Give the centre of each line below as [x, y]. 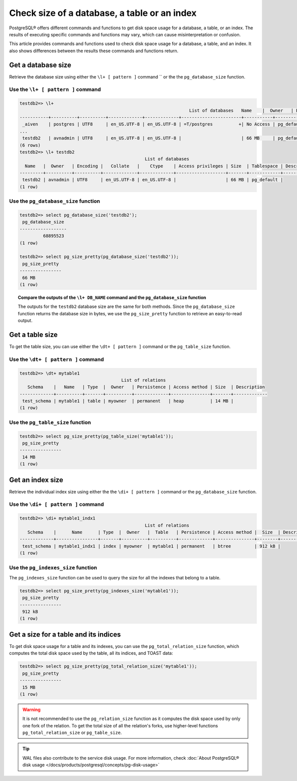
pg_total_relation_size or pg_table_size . [72, 733]
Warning [31, 710]
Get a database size [40, 65]
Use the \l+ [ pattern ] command [55, 89]
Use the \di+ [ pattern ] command [56, 504]
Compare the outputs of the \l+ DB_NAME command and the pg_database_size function [112, 297]
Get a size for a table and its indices [65, 634]
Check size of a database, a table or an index [103, 13]
